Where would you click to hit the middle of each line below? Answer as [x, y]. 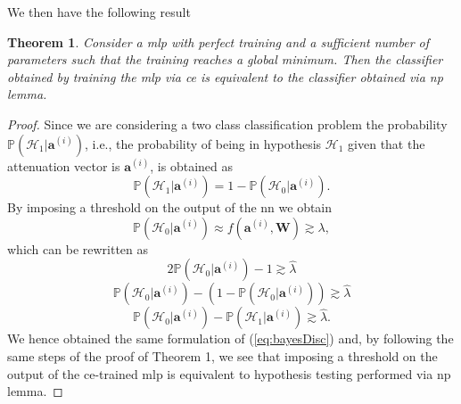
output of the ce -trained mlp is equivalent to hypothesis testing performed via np [229, 373]
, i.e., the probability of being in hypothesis [203, 143]
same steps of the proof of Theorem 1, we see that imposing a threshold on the [222, 355]
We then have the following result [99, 12]
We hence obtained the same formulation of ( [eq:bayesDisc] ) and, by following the [230, 338]
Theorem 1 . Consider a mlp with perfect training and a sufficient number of [218, 41]
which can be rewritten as [78, 248]
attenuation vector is [64, 165]
